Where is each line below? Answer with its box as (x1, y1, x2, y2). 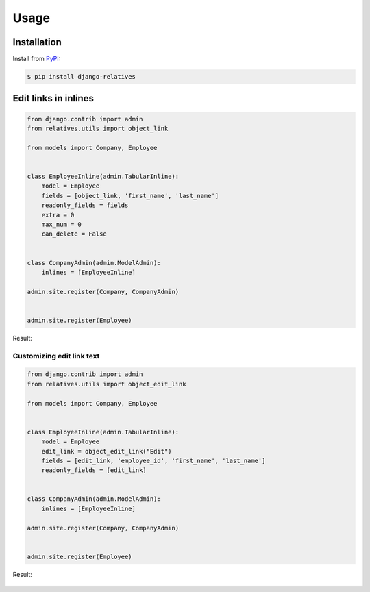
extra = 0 (41, 211, 75, 219)
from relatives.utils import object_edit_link (27, 380, 186, 388)
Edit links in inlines (12, 92, 94, 104)
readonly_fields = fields (41, 201, 129, 209)
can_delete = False (41, 230, 108, 238)
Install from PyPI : (12, 55, 61, 63)
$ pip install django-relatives (27, 73, 136, 81)
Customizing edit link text (12, 351, 100, 360)
